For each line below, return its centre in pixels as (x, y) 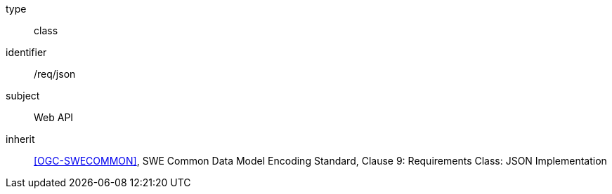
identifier (26, 52)
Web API (54, 117)
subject (23, 96)
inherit (20, 139)
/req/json (55, 74)
